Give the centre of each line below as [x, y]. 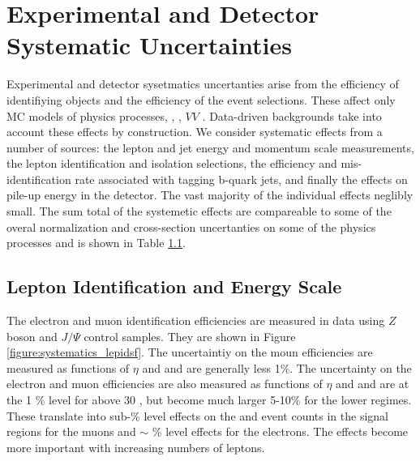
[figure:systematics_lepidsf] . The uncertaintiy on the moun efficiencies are [190, 352]
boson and [32, 336]
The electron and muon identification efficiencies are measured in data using [196, 320]
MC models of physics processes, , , [94, 115]
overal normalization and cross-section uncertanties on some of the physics [191, 226]
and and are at [373, 384]
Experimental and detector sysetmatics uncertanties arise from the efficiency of [203, 84]
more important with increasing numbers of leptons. [136, 447]
